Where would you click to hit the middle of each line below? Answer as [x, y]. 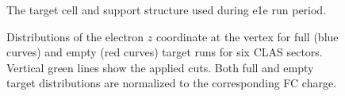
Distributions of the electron [75, 36]
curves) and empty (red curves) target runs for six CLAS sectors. [165, 52]
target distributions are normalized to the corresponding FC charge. [172, 83]
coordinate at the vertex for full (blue [247, 36]
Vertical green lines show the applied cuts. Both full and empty [160, 67]
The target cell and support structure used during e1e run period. [167, 10]
